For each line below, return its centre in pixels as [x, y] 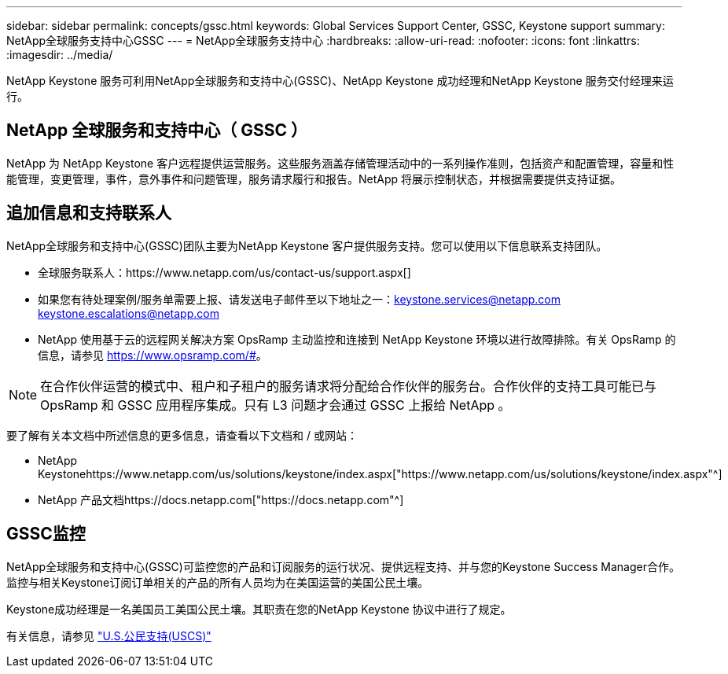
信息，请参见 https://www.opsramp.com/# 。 [153, 355]
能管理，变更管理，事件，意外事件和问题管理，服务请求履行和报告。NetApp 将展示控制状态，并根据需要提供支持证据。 [314, 179]
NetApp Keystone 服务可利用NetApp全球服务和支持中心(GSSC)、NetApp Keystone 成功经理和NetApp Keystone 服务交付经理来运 [340, 81]
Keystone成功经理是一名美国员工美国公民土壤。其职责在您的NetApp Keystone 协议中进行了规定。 [259, 609]
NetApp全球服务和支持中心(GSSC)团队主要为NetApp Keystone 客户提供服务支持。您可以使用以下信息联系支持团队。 [307, 245]
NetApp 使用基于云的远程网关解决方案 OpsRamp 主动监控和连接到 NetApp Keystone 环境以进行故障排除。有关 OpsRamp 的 [357, 339]
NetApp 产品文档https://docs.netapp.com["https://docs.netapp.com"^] [221, 499]
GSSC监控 [46, 534]
